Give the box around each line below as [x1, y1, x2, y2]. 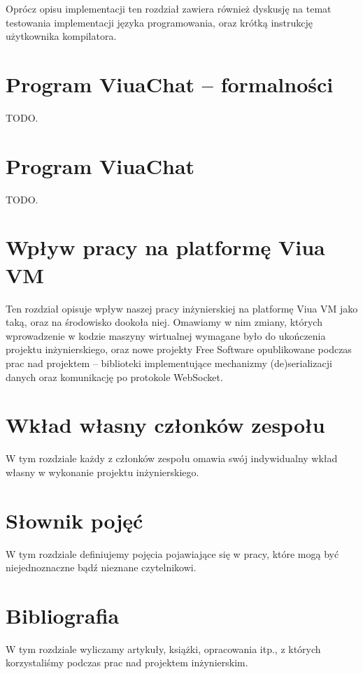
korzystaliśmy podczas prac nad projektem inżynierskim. [6, 655, 248, 670]
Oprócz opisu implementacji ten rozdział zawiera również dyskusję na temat [6, 1, 332, 15]
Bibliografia [6, 601, 120, 629]
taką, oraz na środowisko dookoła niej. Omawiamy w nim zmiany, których [6, 315, 322, 329]
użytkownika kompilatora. [6, 29, 117, 43]
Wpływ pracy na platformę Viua [6, 233, 325, 261]
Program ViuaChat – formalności [6, 69, 334, 98]
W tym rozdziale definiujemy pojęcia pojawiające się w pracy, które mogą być [6, 546, 339, 561]
